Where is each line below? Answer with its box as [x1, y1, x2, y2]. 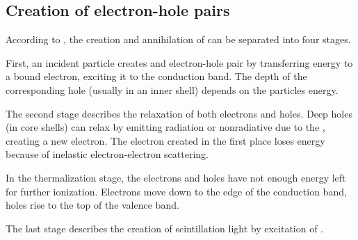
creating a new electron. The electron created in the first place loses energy [6, 133, 325, 147]
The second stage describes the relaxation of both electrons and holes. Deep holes [6, 106, 352, 120]
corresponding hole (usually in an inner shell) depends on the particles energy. [6, 82, 339, 97]
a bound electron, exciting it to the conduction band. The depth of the [6, 69, 307, 83]
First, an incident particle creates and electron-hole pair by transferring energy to [6, 55, 353, 70]
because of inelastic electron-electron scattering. [6, 147, 209, 161]
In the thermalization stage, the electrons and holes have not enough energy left [6, 170, 346, 184]
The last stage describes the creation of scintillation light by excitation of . [6, 221, 324, 235]
